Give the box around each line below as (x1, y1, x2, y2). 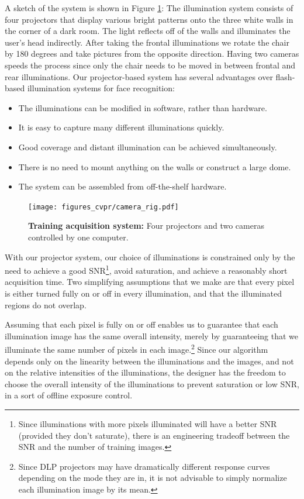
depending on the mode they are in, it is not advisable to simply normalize (18, 472, 287, 484)
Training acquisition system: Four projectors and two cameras (28, 219, 264, 232)
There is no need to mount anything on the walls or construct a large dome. (18, 160, 291, 173)
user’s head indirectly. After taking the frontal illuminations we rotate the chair (5, 36, 290, 48)
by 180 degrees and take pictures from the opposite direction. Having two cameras (5, 47, 299, 60)
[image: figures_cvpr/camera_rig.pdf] (28, 202, 179, 211)
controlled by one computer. (28, 230, 129, 243)
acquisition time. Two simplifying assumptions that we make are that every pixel (5, 276, 295, 288)
